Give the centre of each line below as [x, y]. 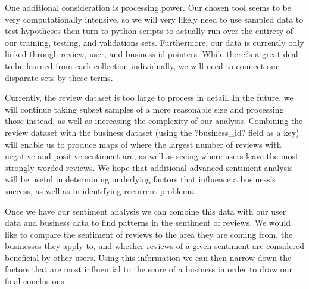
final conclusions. [36, 281]
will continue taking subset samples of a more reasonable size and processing [144, 109]
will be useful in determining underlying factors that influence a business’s [140, 179]
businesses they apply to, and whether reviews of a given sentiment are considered [155, 246]
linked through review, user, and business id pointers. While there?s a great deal [152, 54]
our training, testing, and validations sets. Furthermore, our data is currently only [154, 42]
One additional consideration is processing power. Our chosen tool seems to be [148, 7]
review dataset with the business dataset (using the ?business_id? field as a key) [152, 132]
